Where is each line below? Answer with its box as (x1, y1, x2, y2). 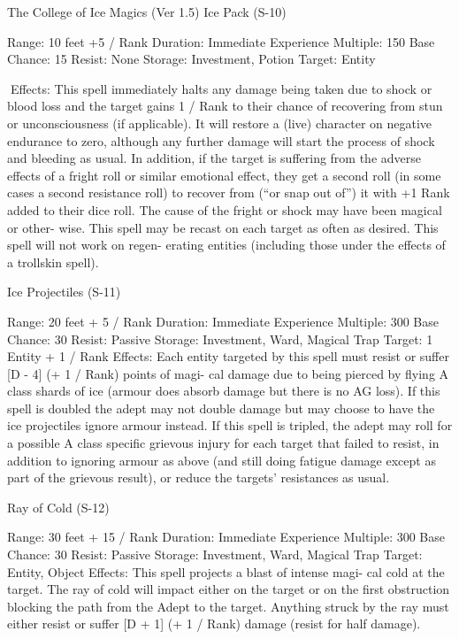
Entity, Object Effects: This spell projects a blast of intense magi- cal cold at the (7, 562, 445, 581)
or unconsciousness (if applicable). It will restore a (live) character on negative (7, 113, 432, 132)
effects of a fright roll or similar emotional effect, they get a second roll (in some (7, 166, 441, 184)
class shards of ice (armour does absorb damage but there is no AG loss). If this (7, 381, 440, 400)
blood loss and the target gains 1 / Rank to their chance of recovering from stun (7, 96, 443, 115)
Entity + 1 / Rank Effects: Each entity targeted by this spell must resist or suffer (7, 347, 449, 366)
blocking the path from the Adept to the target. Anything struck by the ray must (7, 597, 449, 615)
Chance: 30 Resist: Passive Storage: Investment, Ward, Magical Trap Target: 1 (7, 329, 433, 348)
